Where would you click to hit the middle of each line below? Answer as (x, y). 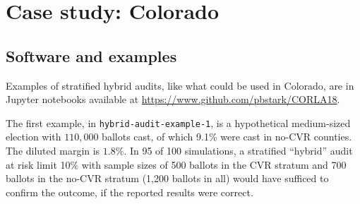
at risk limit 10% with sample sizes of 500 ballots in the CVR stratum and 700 (176, 164)
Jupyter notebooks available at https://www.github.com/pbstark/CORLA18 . (173, 99)
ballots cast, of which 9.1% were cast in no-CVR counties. (227, 137)
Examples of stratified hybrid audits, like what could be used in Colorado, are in (180, 85)
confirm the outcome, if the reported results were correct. (130, 192)
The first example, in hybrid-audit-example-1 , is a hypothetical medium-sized (178, 122)
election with (34, 137)
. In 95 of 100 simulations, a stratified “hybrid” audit (238, 151)
